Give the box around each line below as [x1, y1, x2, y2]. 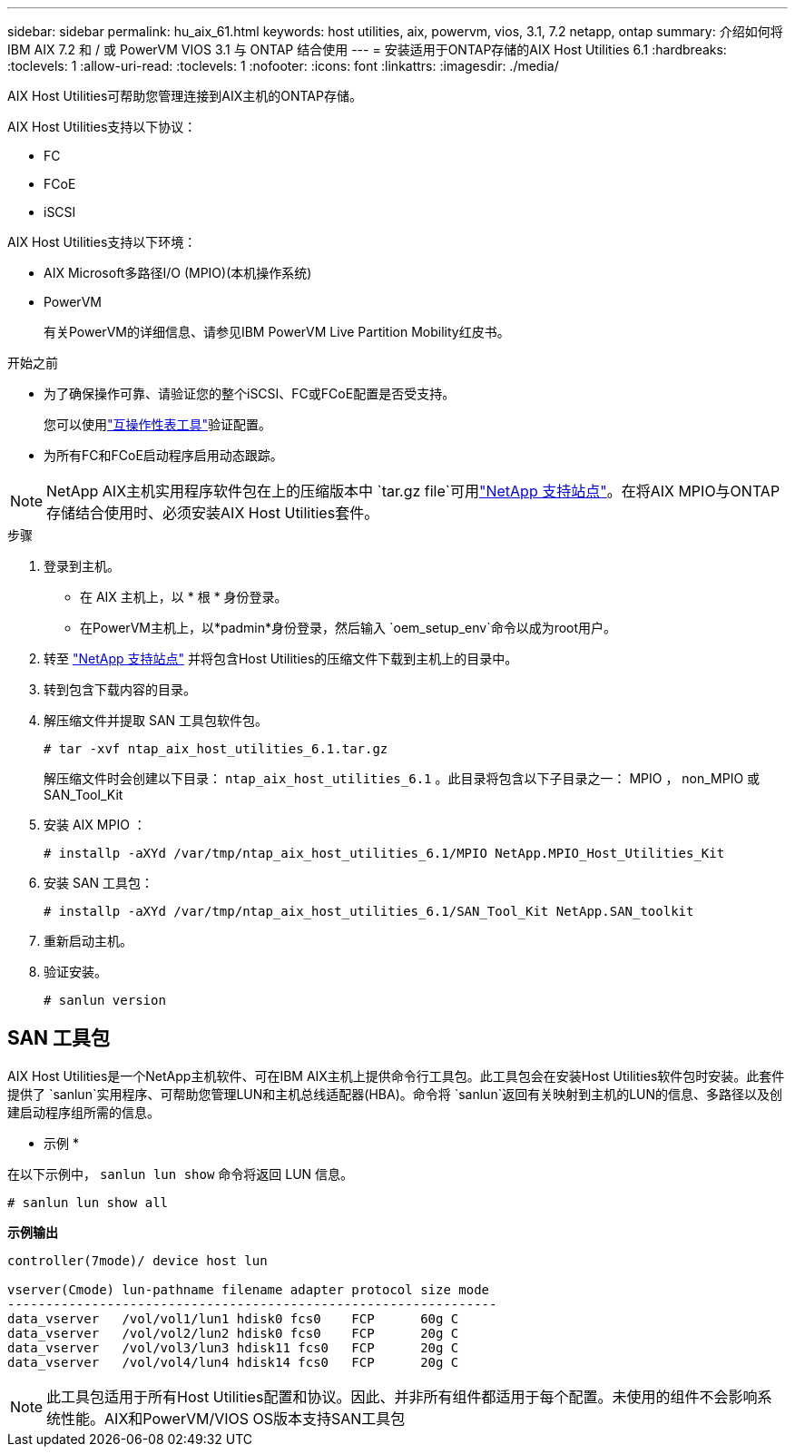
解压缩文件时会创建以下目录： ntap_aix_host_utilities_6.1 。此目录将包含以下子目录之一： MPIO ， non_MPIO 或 [44, 771, 761, 786]
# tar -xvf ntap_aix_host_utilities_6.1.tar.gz [44, 742, 388, 756]
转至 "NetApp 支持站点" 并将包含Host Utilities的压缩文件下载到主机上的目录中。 [44, 651, 518, 666]
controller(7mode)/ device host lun [7, 1253, 268, 1268]
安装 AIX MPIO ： [44, 817, 146, 832]
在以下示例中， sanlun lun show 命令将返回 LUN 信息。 [7, 1165, 354, 1182]
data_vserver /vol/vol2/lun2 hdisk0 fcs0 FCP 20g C [7, 1325, 459, 1341]
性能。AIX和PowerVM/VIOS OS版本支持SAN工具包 [61, 1409, 406, 1428]
